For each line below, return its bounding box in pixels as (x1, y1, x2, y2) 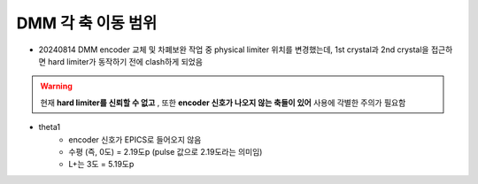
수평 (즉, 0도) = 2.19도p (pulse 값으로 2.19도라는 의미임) (68, 146, 263, 157)
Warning (40, 80, 73, 92)
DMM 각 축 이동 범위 (16, 13, 158, 33)
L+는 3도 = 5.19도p (68, 159, 135, 170)
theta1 (38, 122, 61, 133)
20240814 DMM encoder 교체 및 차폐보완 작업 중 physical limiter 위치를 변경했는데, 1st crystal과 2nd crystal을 (38, 44, 429, 55)
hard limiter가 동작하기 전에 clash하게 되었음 (47, 56, 204, 66)
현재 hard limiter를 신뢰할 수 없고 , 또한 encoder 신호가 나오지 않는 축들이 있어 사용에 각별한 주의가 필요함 (40, 97, 406, 108)
